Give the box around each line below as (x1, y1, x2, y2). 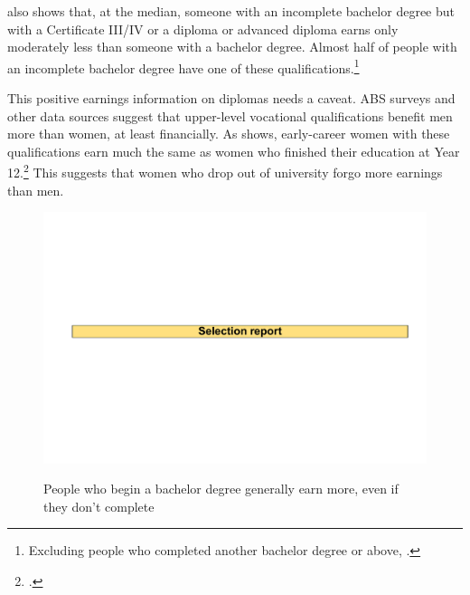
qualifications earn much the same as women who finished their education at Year (7, 141, 460, 160)
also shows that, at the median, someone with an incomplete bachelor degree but (7, 2, 456, 20)
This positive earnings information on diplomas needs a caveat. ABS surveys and (7, 89, 456, 108)
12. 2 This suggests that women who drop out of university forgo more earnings (7, 160, 443, 182)
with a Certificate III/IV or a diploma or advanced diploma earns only (7, 19, 399, 38)
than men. (7, 180, 64, 199)
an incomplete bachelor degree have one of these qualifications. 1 (7, 55, 360, 77)
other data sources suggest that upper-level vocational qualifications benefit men (7, 106, 453, 125)
